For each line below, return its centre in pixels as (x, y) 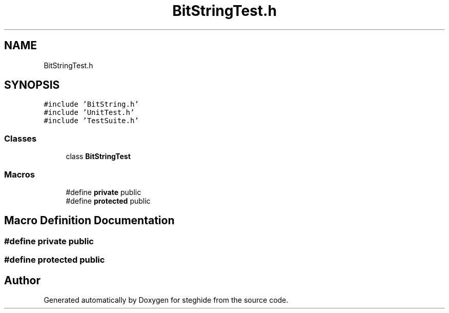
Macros (19, 174)
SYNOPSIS (32, 85)
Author (22, 280)
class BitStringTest (98, 156)
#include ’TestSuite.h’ (91, 121)
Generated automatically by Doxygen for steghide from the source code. (166, 300)
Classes (21, 138)
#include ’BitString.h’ (91, 104)
